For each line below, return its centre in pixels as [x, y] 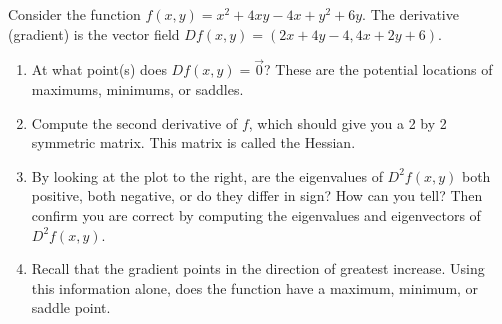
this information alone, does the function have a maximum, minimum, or [255, 287]
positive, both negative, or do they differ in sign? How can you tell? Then [257, 195]
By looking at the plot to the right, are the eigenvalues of [207, 175]
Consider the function [74, 14]
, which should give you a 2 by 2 [347, 122]
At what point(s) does [99, 69]
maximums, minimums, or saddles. [137, 89]
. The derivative [410, 14]
